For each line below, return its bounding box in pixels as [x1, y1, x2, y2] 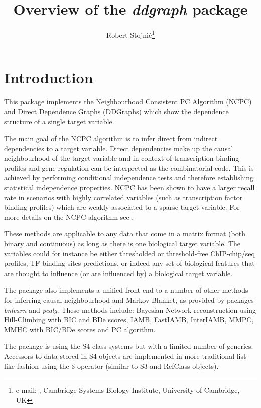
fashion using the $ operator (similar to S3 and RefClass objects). [17, 360, 219, 371]
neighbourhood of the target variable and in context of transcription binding [4, 153, 239, 163]
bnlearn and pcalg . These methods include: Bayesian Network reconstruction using [4, 304, 256, 315]
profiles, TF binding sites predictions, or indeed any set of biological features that [4, 258, 255, 268]
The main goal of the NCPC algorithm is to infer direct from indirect [4, 133, 218, 144]
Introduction [4, 67, 93, 88]
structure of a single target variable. [4, 116, 114, 126]
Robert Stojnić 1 [106, 28, 155, 40]
